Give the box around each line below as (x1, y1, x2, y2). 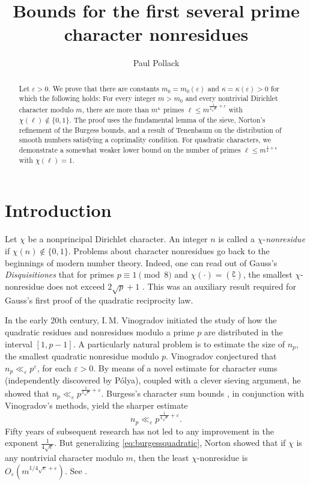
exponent (5, 436, 38, 449)
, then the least (133, 451, 189, 464)
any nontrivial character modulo (5, 451, 123, 464)
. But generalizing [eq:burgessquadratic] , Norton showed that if (54, 436, 286, 449)
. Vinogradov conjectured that (165, 350, 277, 362)
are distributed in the (204, 326, 283, 338)
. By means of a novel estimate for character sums (93, 361, 278, 374)
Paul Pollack (133, 56, 180, 69)
